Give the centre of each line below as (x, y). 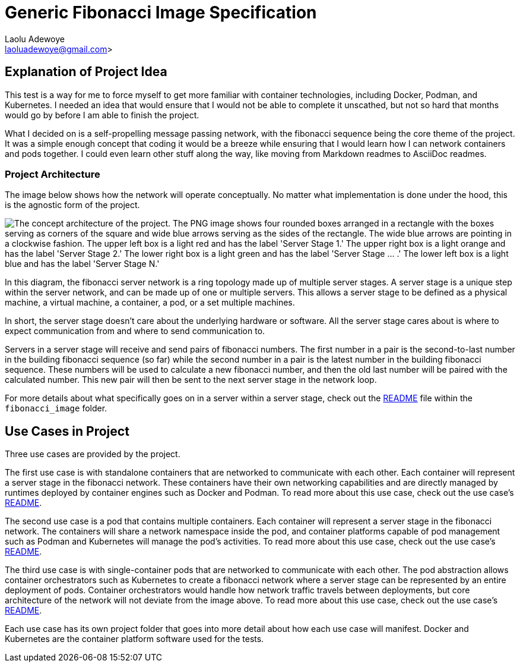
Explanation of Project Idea (86, 72)
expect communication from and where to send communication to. (135, 331)
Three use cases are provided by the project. (93, 454)
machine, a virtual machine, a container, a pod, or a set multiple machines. (150, 303)
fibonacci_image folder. (56, 408)
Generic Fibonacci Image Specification (161, 12)
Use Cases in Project (67, 431)
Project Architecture (53, 174)
